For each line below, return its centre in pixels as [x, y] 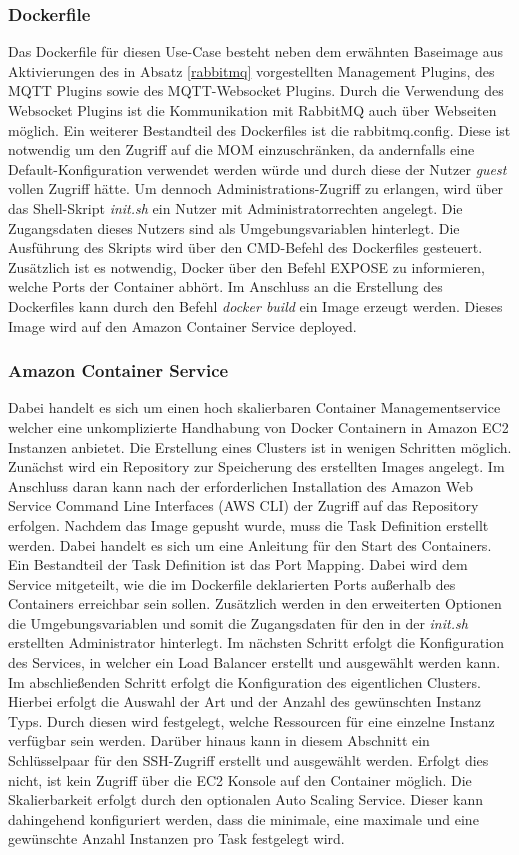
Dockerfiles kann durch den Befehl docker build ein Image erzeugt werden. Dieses [255, 305]
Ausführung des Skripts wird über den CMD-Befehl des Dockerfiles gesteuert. [245, 247]
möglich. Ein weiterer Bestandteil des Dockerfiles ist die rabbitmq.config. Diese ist [259, 129]
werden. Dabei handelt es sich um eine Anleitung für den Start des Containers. [250, 544]
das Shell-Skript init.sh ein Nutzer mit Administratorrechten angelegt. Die [235, 207]
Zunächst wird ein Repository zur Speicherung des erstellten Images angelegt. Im [256, 466]
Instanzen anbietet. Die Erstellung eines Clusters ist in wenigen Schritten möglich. [260, 446]
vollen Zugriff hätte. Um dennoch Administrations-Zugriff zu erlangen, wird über [256, 188]
